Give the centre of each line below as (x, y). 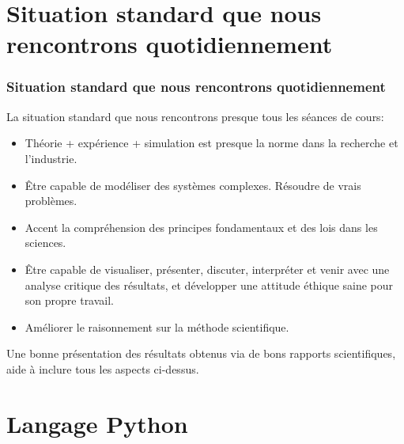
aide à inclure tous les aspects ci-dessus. (103, 368)
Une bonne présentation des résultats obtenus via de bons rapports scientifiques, (201, 353)
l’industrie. (51, 158)
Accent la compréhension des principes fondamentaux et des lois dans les (201, 227)
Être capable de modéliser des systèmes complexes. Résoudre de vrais (193, 185)
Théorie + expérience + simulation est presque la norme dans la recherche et (211, 143)
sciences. (45, 243)
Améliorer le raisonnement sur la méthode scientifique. (157, 326)
